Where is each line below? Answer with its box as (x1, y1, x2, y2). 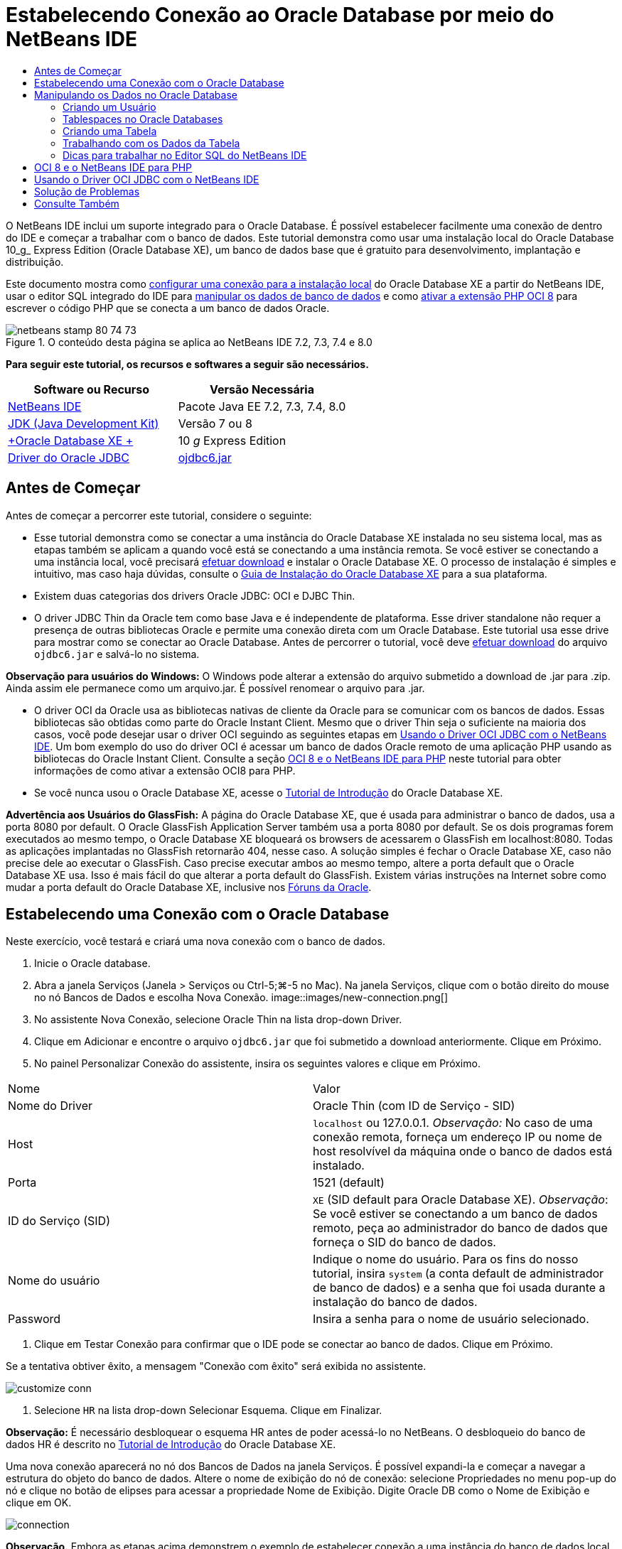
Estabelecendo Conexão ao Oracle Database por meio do (6, 3, 554, 27)
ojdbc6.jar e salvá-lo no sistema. (34, 647, 200, 660)
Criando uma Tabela (63, 124, 157, 137)
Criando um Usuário (63, 100, 156, 113)
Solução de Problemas (34, 185, 140, 198)
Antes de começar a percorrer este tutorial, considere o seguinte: (6, 509, 312, 522)
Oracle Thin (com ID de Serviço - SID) (313, 1099, 515, 1113)
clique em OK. (6, 1496, 72, 1509)
